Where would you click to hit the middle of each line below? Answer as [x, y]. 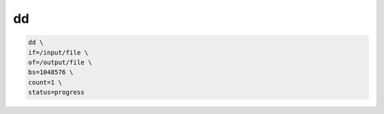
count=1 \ [45, 82]
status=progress [57, 92]
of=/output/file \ [60, 62]
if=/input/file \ [58, 52]
